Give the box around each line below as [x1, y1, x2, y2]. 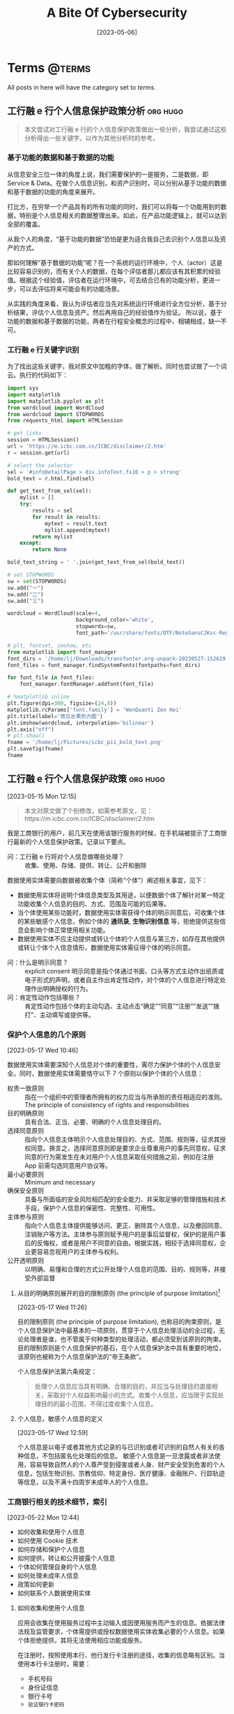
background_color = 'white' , [75, 617, 155, 624]
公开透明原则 [7, 1257, 44, 1265]
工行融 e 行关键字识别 [7, 345, 79, 355]
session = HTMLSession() [7, 436, 79, 443]
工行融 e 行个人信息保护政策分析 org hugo [7, 105, 184, 117]
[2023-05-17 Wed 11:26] [17, 1303, 87, 1311]
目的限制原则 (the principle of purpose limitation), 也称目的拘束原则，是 [17, 1317, 221, 1326]
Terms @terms [7, 59, 91, 76]
